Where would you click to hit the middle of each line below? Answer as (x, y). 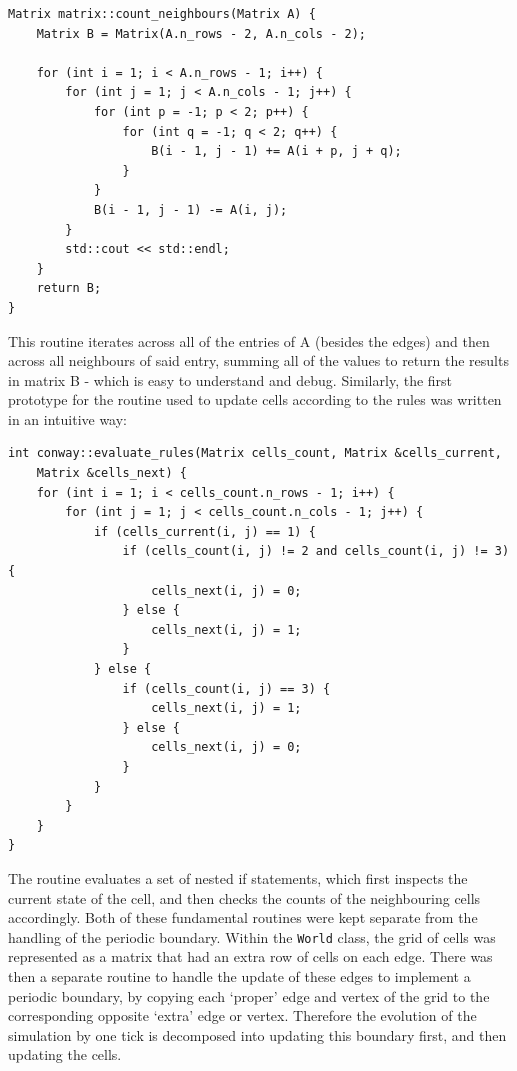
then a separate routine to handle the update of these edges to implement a (239, 975)
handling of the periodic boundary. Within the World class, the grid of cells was (252, 936)
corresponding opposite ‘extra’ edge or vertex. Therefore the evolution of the (242, 1015)
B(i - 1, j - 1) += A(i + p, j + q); (276, 151)
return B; (69, 288)
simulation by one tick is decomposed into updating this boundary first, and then (257, 1034)
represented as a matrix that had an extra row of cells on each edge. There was (250, 956)
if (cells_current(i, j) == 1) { (204, 531)
